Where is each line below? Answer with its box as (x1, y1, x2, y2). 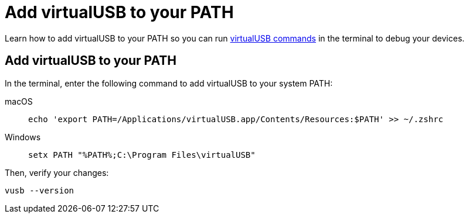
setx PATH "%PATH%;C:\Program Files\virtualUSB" (28, 150, 256, 160)
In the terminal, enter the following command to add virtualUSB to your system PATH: (5, 78, 333, 88)
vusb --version (5, 185, 74, 195)
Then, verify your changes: (5, 167, 109, 178)
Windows (5, 132, 41, 142)
